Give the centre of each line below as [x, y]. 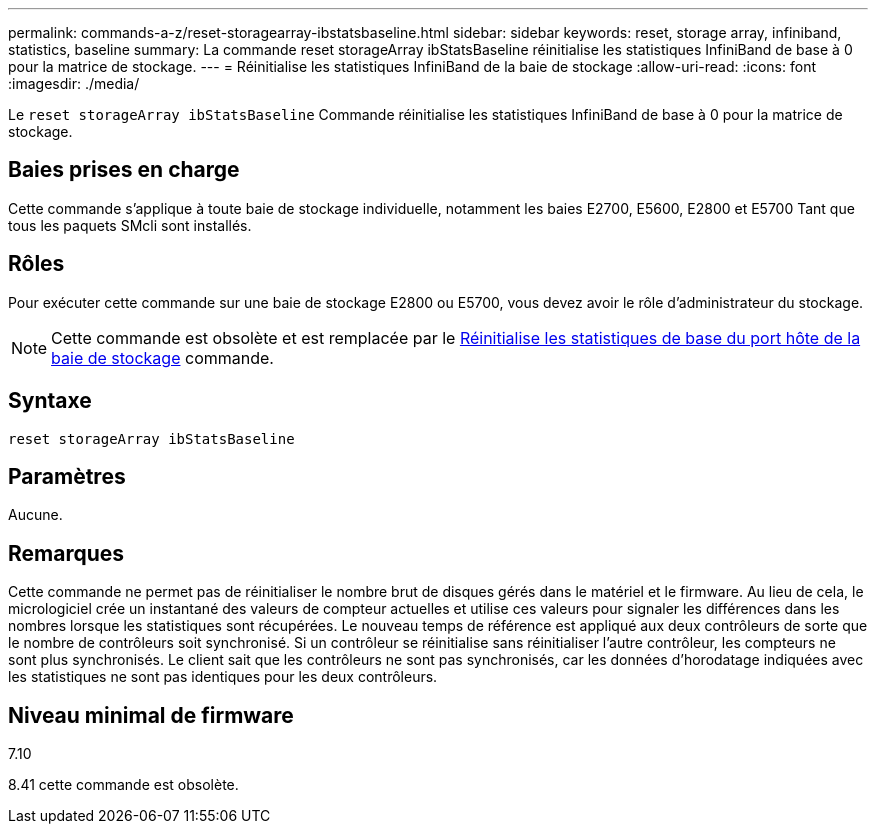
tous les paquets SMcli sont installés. [130, 225]
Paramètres [67, 476]
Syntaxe [50, 401]
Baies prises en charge [124, 170]
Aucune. [35, 515]
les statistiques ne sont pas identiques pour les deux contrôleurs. [223, 677]
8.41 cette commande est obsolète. [123, 785]
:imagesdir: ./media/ [74, 83]
